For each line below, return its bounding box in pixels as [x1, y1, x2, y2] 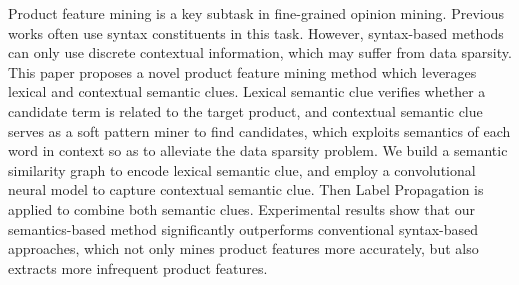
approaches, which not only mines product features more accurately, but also [8, 238, 479, 259]
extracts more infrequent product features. [8, 257, 268, 278]
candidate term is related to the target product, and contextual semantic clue [8, 100, 483, 121]
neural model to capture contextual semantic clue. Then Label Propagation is [8, 179, 484, 200]
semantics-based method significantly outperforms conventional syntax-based [8, 218, 479, 239]
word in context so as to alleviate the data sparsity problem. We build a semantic [8, 140, 508, 161]
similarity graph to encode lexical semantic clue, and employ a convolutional [8, 159, 476, 180]
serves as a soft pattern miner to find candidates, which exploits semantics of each [8, 120, 511, 141]
